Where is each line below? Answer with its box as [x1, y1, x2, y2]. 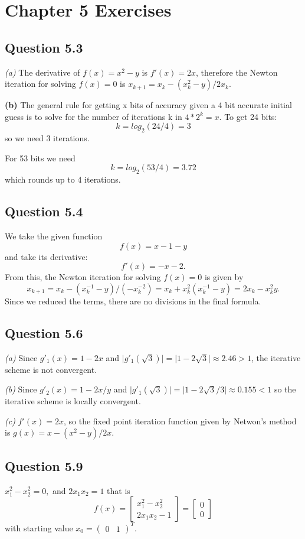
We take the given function [5, 229, 103, 242]
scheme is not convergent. [5, 363, 97, 375]
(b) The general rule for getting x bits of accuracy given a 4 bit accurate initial [5, 99, 292, 111]
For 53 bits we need [5, 151, 76, 164]
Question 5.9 [5, 456, 83, 475]
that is [107, 484, 130, 496]
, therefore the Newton [196, 66, 278, 78]
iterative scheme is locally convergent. [5, 395, 141, 407]
